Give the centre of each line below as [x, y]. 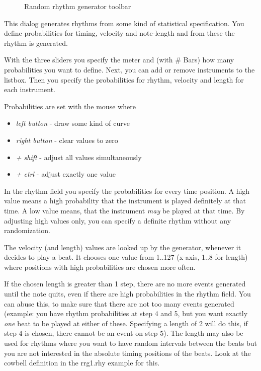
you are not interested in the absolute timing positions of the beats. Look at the [127, 353]
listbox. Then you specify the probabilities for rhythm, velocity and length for [124, 79]
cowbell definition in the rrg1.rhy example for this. [82, 363]
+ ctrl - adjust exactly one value [66, 174]
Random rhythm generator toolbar [78, 6]
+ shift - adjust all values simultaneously [79, 157]
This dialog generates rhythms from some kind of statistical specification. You [124, 23]
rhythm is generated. [36, 43]
